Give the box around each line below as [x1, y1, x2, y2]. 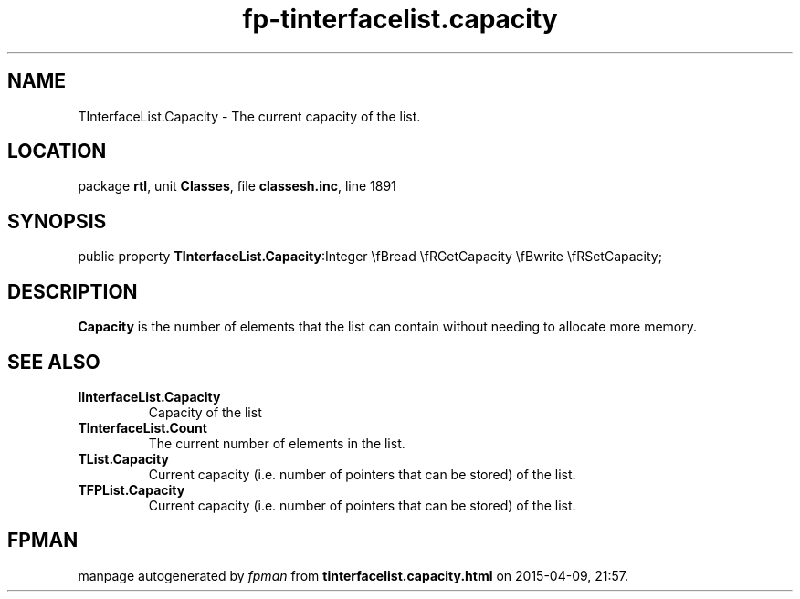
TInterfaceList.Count [78, 419, 207, 436]
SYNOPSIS [7, 209, 107, 233]
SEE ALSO [7, 350, 100, 373]
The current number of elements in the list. [148, 435, 405, 451]
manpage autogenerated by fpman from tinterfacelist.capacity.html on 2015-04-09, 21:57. [78, 567, 629, 583]
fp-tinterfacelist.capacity [242, 4, 558, 35]
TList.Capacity [78, 450, 169, 467]
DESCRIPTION [7, 279, 138, 303]
